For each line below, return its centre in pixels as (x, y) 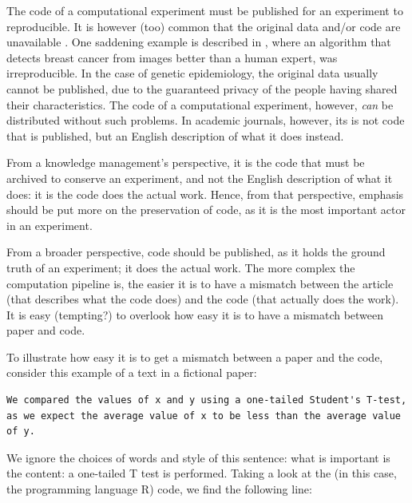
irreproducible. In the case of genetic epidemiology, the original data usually (192, 73)
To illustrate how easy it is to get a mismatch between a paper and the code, (195, 356)
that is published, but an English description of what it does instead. (175, 135)
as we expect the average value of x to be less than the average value (204, 416)
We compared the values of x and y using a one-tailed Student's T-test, (207, 400)
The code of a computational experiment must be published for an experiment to (205, 10)
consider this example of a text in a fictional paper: (132, 372)
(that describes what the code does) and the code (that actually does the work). (203, 299)
